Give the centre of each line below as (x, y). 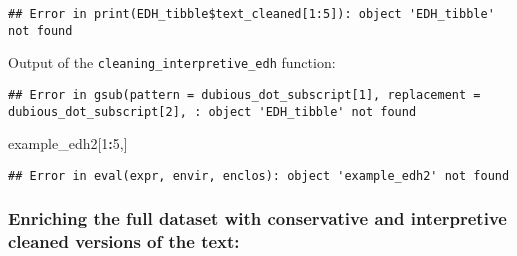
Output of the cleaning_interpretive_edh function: (172, 62)
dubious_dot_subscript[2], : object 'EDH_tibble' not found (212, 111)
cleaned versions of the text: (124, 241)
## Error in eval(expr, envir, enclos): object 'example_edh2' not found (259, 175)
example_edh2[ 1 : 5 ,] (68, 143)
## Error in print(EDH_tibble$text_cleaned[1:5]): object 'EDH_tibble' (251, 14)
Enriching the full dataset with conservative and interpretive (257, 218)
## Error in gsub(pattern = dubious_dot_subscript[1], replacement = (244, 94)
